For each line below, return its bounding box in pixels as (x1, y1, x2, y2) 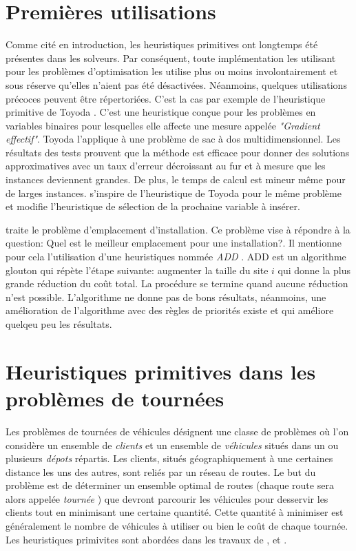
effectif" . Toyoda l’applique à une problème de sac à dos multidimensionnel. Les (6, 132, 341, 146)
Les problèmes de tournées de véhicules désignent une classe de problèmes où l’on (6, 424, 349, 438)
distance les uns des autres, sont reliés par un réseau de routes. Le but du (6, 464, 316, 479)
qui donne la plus (278, 262, 351, 277)
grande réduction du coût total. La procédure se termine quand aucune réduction (6, 276, 348, 291)
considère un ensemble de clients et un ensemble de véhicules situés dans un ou (6, 437, 339, 452)
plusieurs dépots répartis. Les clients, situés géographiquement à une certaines (6, 451, 333, 466)
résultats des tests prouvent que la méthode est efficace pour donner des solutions (6, 145, 350, 159)
